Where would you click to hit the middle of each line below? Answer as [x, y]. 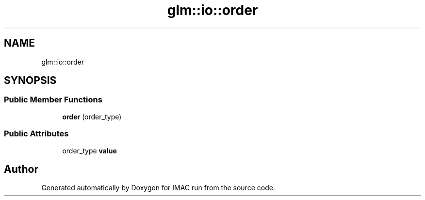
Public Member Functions [53, 100]
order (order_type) [92, 117]
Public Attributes [36, 134]
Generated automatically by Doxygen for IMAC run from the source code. [158, 188]
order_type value [90, 150]
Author [21, 169]
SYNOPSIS [30, 81]
